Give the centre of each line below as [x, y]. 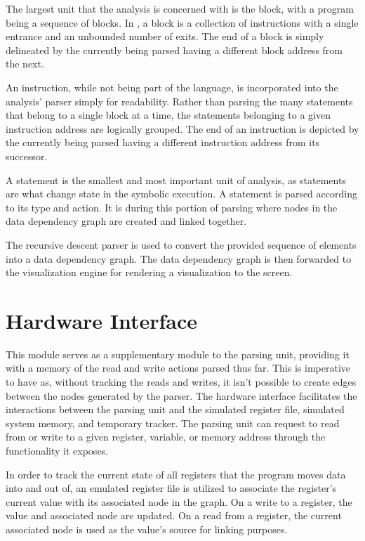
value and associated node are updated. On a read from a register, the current [174, 515]
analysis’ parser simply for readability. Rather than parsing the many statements [179, 101]
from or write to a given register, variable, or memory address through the [166, 437]
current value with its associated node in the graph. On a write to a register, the [179, 501]
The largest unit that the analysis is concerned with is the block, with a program [180, 8]
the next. [25, 64]
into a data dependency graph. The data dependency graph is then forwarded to [179, 258]
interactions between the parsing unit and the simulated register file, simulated [175, 409]
